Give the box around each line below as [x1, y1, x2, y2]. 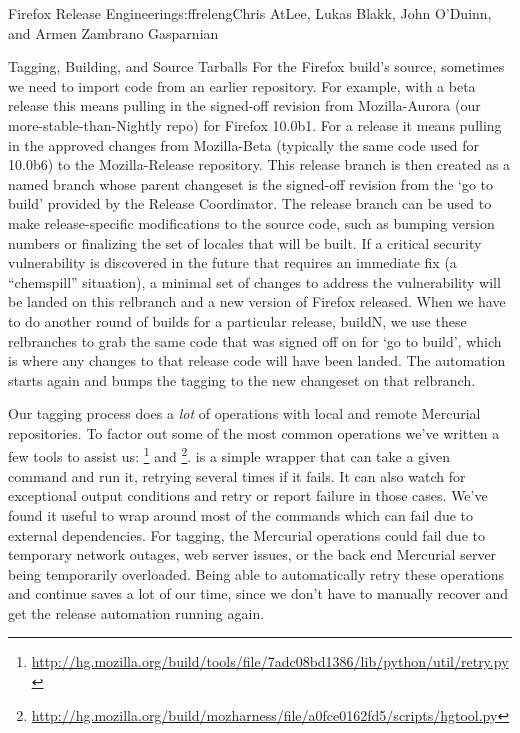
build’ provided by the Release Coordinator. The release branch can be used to [8, 193, 492, 214]
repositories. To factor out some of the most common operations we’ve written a [8, 422, 500, 443]
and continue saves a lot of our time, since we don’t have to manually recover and [8, 583, 509, 604]
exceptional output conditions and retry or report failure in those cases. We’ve [8, 485, 488, 506]
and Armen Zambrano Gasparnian [8, 22, 219, 43]
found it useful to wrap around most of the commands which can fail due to [8, 504, 474, 525]
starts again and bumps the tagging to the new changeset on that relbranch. [8, 369, 476, 390]
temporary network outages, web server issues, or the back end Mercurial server [8, 544, 497, 565]
